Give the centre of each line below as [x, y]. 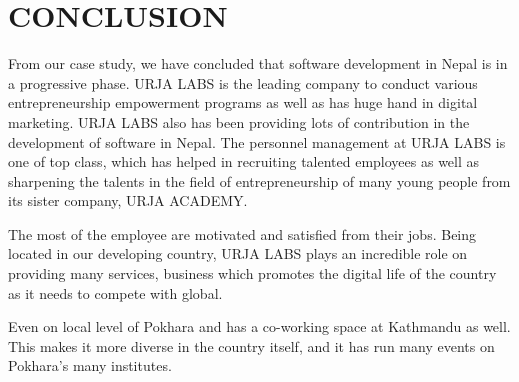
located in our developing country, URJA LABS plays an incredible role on [238, 253]
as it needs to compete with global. [115, 292]
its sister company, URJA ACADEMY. [128, 200]
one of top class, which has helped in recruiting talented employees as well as [244, 161]
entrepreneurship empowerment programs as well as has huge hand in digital [243, 102]
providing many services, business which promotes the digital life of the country [252, 273]
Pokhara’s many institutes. [90, 365]
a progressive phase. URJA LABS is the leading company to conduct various [243, 82]
